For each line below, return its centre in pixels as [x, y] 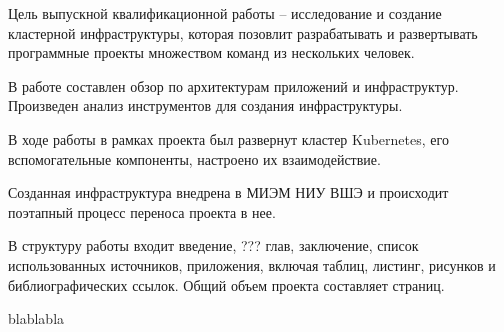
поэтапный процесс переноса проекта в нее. [142, 211]
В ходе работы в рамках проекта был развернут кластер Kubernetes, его [228, 138]
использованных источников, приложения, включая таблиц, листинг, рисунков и [252, 264]
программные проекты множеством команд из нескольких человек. [211, 52]
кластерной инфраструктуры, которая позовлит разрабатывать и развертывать [243, 32]
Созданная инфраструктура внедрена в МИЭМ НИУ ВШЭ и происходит [228, 192]
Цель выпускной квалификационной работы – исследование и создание [225, 13]
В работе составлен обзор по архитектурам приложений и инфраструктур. [233, 85]
